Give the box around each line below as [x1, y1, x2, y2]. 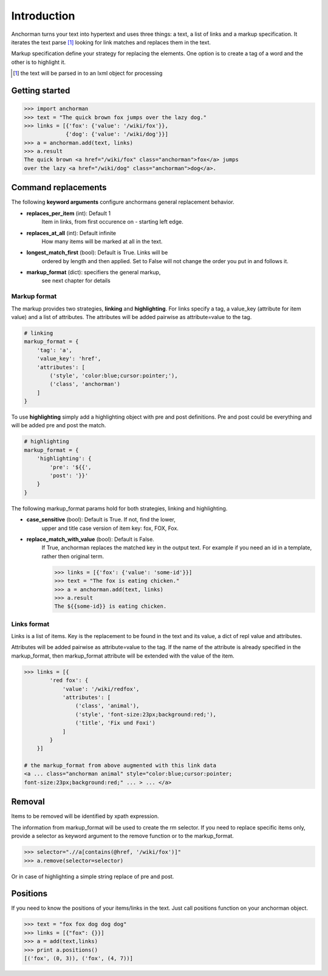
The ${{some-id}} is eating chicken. [54, 603, 167, 610]
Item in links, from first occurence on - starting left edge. [41, 218, 183, 225]
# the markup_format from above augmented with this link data [24, 762, 217, 769]
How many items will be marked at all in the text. [41, 238, 163, 245]
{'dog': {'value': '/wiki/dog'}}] [66, 131, 168, 138]
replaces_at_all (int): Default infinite [26, 229, 117, 236]
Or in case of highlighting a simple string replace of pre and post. [11, 873, 174, 880]
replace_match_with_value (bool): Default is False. [26, 535, 154, 543]
